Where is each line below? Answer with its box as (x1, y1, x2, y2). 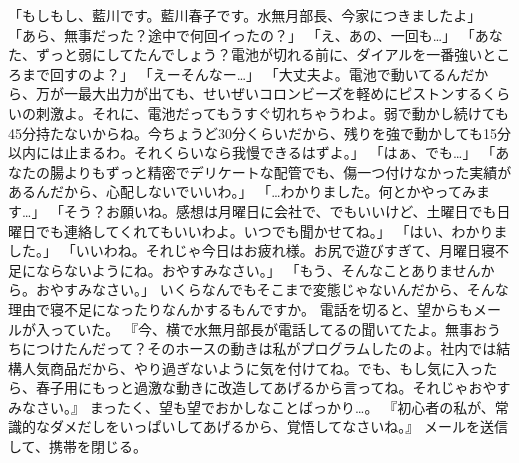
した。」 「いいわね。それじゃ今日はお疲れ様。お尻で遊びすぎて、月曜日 (8, 240, 481, 261)
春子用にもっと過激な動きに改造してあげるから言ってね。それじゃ (35, 377, 469, 398)
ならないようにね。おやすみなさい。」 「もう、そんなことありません (35, 259, 481, 280)
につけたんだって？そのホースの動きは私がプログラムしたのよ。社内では (21, 338, 497, 359)
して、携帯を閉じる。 (8, 436, 147, 457)
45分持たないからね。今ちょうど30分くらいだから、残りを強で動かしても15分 (8, 122, 511, 143)
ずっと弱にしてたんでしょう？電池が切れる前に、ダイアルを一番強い (35, 44, 483, 65)
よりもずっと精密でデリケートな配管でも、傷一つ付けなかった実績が (63, 161, 512, 182)
